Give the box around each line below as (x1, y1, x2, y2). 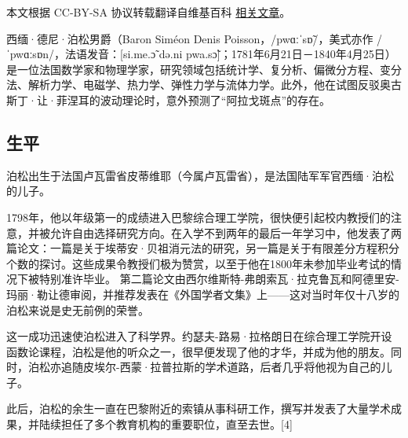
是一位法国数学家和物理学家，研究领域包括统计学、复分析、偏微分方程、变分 (6, 61, 402, 77)
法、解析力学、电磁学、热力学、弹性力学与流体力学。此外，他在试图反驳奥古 (6, 76, 402, 93)
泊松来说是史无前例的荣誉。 (6, 301, 149, 318)
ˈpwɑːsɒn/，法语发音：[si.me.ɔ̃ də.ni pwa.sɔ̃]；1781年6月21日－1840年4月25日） (6, 46, 396, 62)
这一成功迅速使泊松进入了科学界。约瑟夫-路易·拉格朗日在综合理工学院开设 (6, 328, 392, 344)
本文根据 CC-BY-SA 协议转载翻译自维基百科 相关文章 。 (6, 4, 291, 20)
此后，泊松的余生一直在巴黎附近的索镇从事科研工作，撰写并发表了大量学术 (6, 400, 391, 417)
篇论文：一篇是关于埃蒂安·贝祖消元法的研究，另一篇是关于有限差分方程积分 (6, 240, 399, 256)
